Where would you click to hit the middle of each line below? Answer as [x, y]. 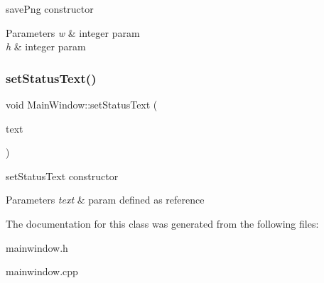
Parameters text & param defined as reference [105, 200]
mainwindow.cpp [42, 271]
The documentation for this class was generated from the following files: [162, 223]
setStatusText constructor [62, 176]
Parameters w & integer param [73, 32]
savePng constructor [50, 9]
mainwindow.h [37, 247]
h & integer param [46, 46]
